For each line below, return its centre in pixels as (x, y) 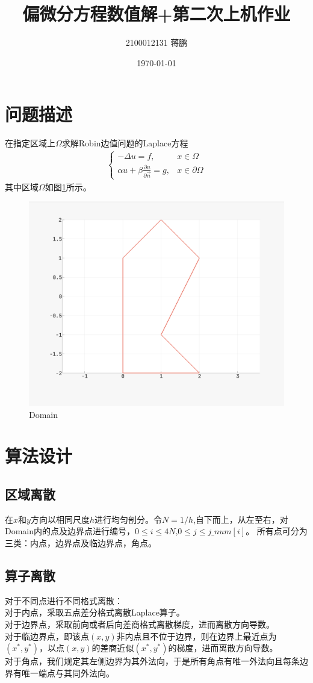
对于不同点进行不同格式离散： (64, 600)
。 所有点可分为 (277, 531)
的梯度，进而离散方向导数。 (223, 648)
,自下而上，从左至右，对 (240, 519)
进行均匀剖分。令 (128, 519)
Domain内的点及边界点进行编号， (70, 531)
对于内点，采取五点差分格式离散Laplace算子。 (95, 612)
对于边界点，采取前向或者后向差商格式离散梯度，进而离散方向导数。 (140, 624)
